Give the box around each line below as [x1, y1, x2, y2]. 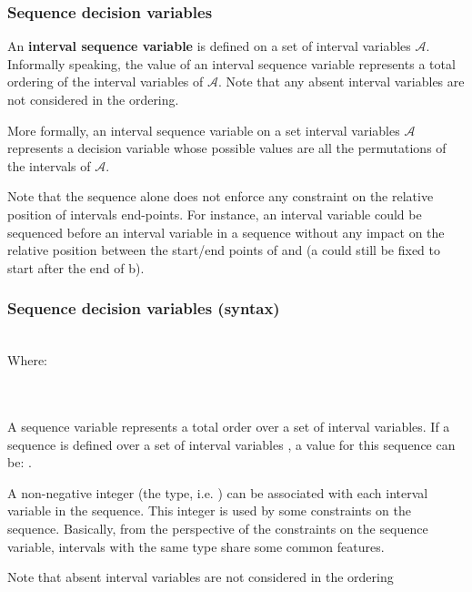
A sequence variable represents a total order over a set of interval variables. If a [7, 416, 450, 435]
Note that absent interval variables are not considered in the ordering [7, 567, 394, 587]
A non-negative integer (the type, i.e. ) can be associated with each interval [7, 483, 428, 502]
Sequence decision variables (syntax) [7, 297, 280, 320]
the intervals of [7, 156, 91, 175]
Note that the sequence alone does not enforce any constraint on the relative [7, 187, 434, 206]
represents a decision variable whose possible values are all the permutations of [7, 138, 447, 158]
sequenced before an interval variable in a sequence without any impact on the [7, 222, 445, 241]
